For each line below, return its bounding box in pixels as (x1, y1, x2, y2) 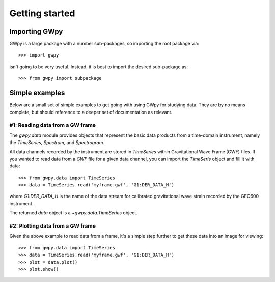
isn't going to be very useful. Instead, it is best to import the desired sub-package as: (9, 64, 188, 70)
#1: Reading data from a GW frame (9, 122, 96, 129)
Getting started (9, 8, 75, 19)
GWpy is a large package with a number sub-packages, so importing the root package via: (9, 41, 200, 47)
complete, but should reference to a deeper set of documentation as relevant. (9, 109, 173, 115)
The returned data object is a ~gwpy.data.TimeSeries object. (9, 210, 137, 216)
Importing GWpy (9, 27, 63, 36)
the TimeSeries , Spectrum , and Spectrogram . (9, 139, 104, 146)
